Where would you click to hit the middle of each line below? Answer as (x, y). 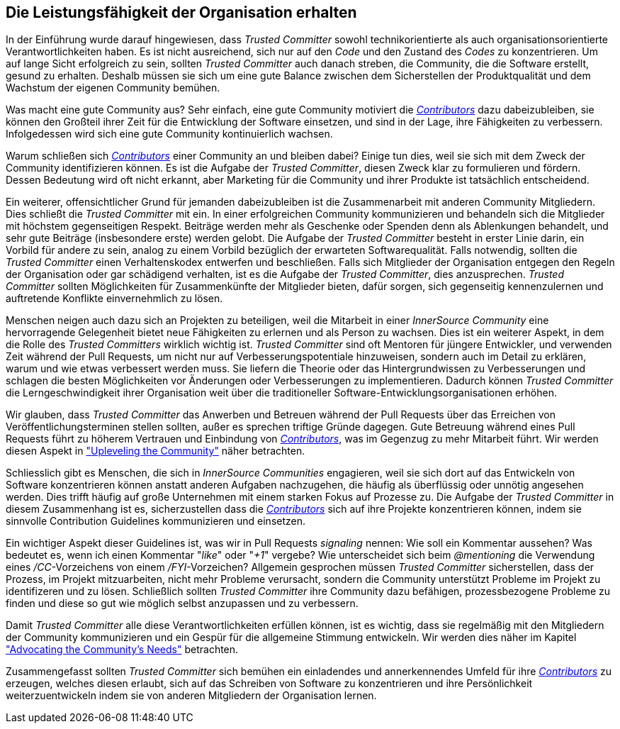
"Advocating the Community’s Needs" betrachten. (122, 650)
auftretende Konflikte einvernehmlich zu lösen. (114, 299)
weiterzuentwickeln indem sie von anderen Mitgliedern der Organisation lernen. (191, 696)
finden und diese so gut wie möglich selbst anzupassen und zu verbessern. (182, 603)
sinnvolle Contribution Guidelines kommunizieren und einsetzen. (156, 521)
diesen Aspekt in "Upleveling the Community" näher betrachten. (156, 451)
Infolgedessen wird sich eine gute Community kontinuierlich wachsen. (169, 134)
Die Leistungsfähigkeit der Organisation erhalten (181, 12)
